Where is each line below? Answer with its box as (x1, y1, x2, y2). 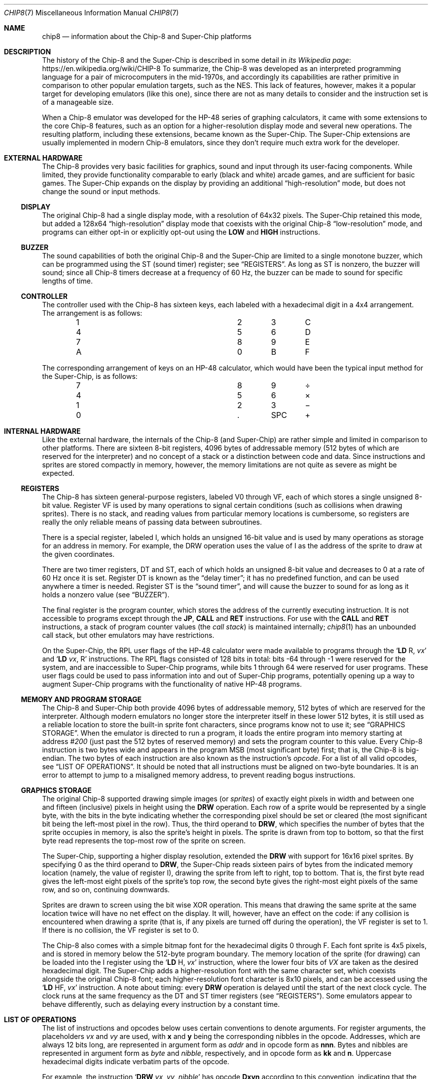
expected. (42, 469, 74, 477)
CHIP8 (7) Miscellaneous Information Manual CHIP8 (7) (4, 8, 179, 17)
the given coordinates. (42, 550, 115, 558)
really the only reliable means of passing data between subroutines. (42, 518, 262, 526)
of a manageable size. (42, 98, 114, 106)
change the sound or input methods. (42, 187, 160, 196)
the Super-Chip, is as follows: (42, 372, 138, 380)
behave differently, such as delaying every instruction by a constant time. (42, 1000, 280, 1008)
